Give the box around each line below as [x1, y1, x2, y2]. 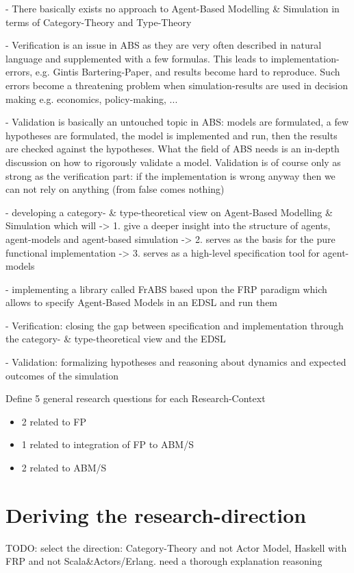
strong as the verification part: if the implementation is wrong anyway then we [5, 168, 336, 183]
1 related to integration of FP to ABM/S [21, 437, 194, 452]
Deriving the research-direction [5, 500, 307, 528]
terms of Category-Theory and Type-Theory [5, 14, 192, 29]
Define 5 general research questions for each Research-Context [5, 391, 266, 406]
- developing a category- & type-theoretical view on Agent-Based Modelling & [5, 204, 333, 219]
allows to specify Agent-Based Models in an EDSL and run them [5, 295, 278, 309]
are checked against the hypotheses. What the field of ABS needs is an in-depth [5, 141, 340, 156]
